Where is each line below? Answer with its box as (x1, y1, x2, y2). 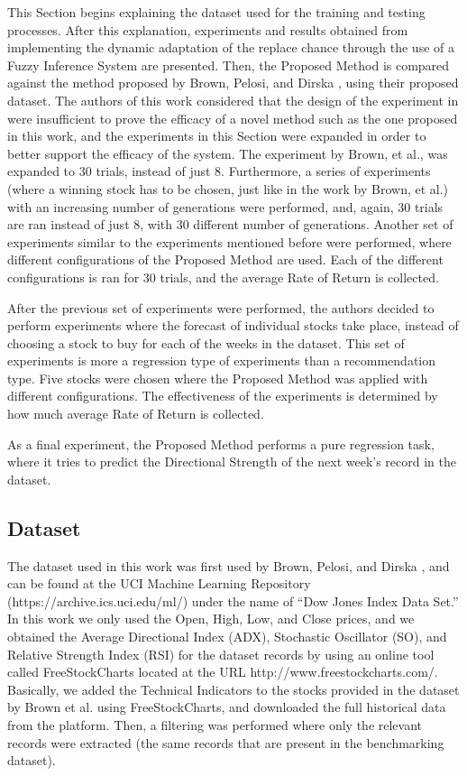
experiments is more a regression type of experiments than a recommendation (7, 351, 436, 370)
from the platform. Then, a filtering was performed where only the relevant (7, 715, 423, 734)
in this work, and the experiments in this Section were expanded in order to (7, 126, 426, 145)
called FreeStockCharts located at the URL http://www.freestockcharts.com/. (7, 662, 438, 681)
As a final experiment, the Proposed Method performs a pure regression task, (7, 434, 435, 453)
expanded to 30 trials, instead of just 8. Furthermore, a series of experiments (7, 162, 431, 180)
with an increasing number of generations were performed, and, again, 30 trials (7, 197, 444, 216)
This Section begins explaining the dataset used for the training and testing (7, 3, 426, 21)
